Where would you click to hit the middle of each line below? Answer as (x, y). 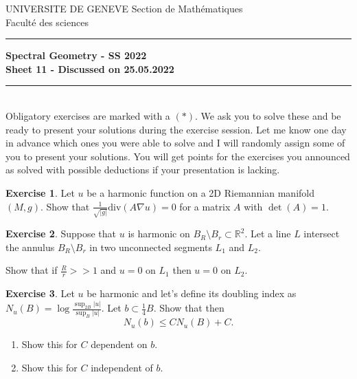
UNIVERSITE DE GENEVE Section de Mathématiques (124, 8)
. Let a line (268, 234)
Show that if (32, 270)
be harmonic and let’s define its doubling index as (192, 293)
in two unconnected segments (151, 247)
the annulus (30, 247)
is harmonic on (159, 234)
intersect (322, 234)
